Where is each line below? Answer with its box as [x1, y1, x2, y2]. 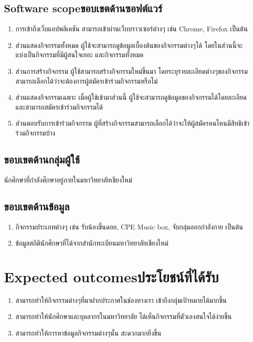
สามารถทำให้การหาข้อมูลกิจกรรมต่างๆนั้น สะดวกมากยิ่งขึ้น [15, 328, 162, 338]
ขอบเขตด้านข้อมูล [4, 198, 70, 213]
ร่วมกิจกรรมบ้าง [15, 127, 55, 137]
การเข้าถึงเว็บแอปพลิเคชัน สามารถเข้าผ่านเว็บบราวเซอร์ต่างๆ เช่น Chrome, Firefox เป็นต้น [15, 23, 248, 34]
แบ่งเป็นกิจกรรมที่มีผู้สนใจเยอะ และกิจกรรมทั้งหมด [15, 49, 144, 60]
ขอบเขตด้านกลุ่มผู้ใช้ [4, 151, 80, 166]
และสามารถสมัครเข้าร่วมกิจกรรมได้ [15, 101, 103, 112]
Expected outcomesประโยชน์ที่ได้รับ [4, 266, 219, 286]
